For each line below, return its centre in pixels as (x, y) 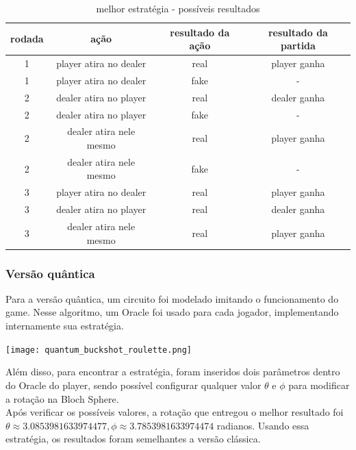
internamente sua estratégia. (65, 326)
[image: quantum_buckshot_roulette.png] (99, 350)
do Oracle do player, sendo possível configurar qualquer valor (133, 385)
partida (298, 46)
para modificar (319, 385)
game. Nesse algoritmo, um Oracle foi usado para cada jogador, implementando (172, 312)
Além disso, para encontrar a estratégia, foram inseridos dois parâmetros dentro (173, 372)
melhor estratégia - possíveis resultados (178, 8)
